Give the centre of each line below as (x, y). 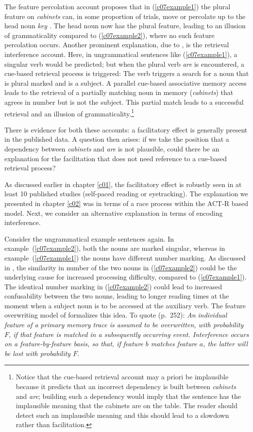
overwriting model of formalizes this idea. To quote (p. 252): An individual (116, 315)
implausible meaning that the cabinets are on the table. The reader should (126, 405)
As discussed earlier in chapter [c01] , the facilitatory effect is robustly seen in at (123, 184)
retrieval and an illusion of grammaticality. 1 (69, 113)
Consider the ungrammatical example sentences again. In (89, 238)
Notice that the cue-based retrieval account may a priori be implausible (122, 377)
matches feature (174, 344)
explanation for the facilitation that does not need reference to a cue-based (116, 158)
